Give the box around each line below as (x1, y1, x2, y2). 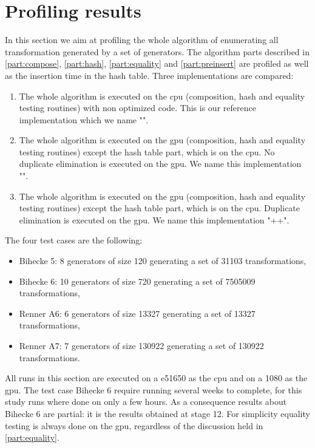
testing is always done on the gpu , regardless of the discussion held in (5, 419, 263, 432)
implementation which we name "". (19, 113, 149, 126)
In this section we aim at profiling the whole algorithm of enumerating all (5, 33, 279, 46)
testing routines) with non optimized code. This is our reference (19, 101, 256, 114)
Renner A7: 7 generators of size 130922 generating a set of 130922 (19, 339, 264, 351)
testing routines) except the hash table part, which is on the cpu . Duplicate (19, 202, 300, 214)
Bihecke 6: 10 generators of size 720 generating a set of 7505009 (19, 274, 256, 287)
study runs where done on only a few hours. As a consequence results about (5, 395, 287, 408)
